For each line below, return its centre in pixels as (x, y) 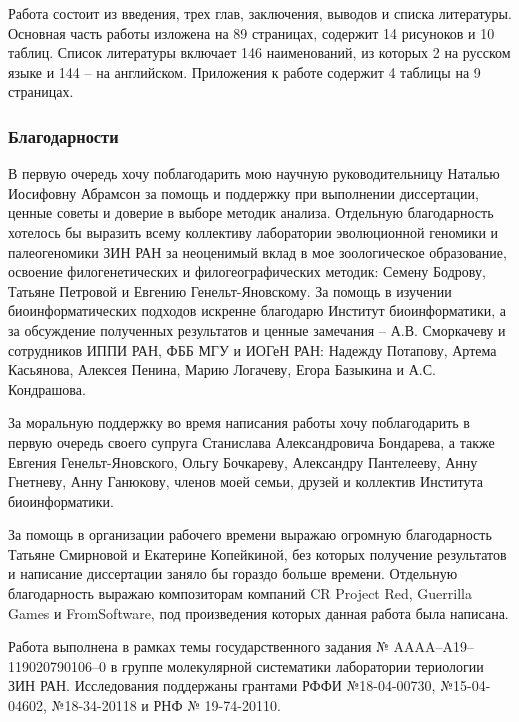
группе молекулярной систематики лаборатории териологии (302, 665)
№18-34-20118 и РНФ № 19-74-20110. (166, 705)
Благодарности (63, 135)
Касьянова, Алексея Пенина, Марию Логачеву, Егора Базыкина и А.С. (222, 369)
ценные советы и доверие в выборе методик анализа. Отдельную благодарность (251, 212)
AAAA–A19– (434, 646)
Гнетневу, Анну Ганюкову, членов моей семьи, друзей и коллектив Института (245, 481)
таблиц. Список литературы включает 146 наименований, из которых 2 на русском (259, 52)
